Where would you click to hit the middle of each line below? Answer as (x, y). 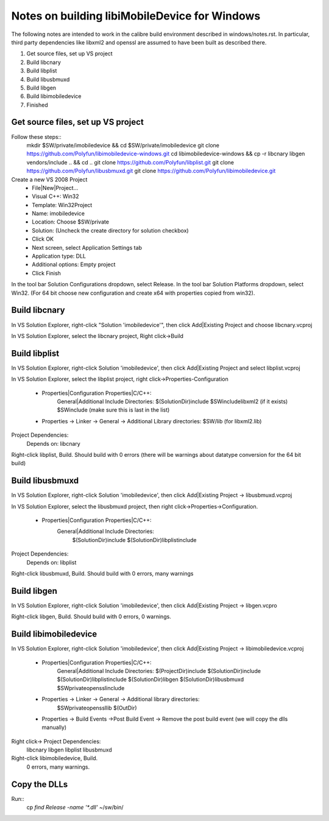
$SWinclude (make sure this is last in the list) (113, 410)
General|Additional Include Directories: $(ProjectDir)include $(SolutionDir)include (159, 671)
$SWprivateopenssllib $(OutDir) (97, 708)
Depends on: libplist (51, 562)
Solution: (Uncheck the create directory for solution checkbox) (110, 230)
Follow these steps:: (36, 136)
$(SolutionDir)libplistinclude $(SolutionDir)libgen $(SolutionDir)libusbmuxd (150, 680)
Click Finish (46, 273)
